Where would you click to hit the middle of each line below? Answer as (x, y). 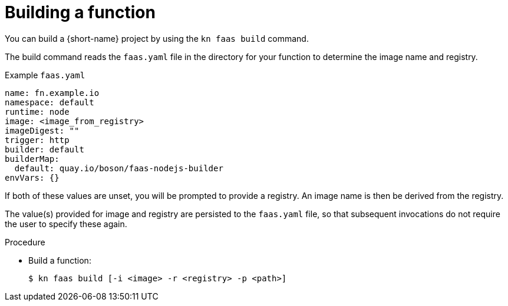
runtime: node (37, 112)
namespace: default (50, 102)
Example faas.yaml (45, 75)
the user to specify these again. (66, 224)
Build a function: (60, 260)
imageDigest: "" (42, 130)
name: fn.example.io (52, 93)
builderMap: (32, 159)
